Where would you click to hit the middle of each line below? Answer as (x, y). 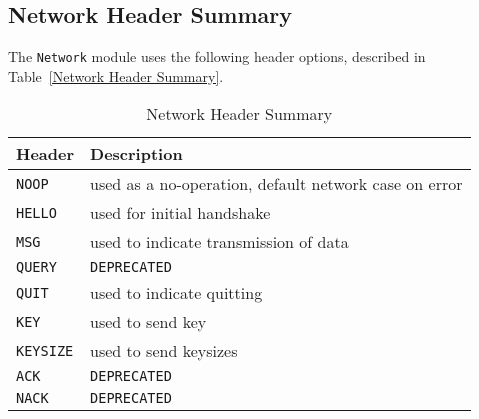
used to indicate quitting (176, 293)
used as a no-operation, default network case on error (276, 184)
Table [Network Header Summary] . (116, 75)
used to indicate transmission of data (219, 242)
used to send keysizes (164, 351)
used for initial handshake (180, 213)
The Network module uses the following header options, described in (217, 56)
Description (136, 154)
